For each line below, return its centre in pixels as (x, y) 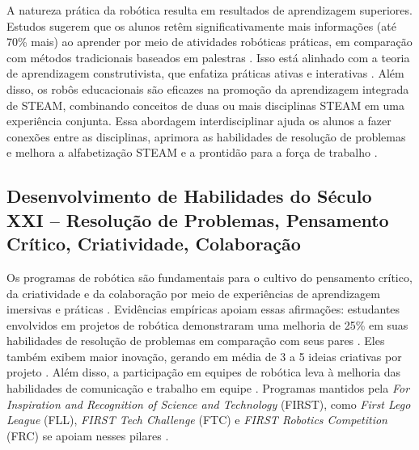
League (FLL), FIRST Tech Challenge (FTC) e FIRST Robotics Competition (197, 420)
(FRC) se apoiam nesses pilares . (88, 435)
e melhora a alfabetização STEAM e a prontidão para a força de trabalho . (192, 152)
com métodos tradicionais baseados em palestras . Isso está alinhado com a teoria (208, 57)
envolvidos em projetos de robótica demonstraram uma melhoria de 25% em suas (207, 324)
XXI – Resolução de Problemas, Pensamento (198, 219)
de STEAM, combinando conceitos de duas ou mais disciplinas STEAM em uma (205, 105)
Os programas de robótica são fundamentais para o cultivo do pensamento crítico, (209, 277)
